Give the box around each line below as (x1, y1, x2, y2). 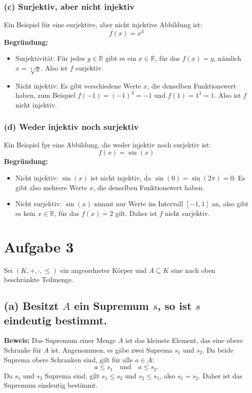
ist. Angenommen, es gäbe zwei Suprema (51, 344, 173, 355)
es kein (15, 208, 36, 218)
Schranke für (4, 344, 42, 355)
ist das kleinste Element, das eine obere (125, 335, 243, 345)
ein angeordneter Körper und (60, 265, 147, 275)
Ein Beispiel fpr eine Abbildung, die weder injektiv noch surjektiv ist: (4, 139, 211, 149)
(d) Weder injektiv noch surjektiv (4, 120, 139, 132)
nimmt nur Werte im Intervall (94, 198, 183, 209)
